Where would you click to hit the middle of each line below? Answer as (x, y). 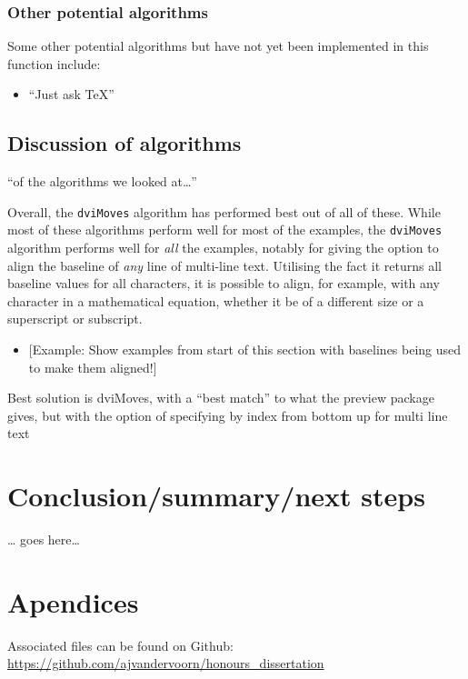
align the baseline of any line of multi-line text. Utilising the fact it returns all (224, 265)
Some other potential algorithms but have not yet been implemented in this (218, 46)
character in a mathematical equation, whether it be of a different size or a (216, 300)
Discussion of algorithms (124, 143)
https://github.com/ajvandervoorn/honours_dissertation (166, 663)
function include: (54, 63)
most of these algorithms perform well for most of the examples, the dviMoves (225, 230)
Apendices (73, 601)
